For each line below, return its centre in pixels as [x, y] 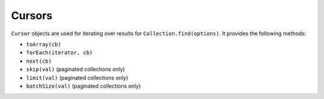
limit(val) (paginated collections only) [77, 78]
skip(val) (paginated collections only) [76, 69]
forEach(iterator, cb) [59, 53]
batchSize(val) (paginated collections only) [83, 86]
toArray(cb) [43, 44]
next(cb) [39, 61]
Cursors [32, 16]
